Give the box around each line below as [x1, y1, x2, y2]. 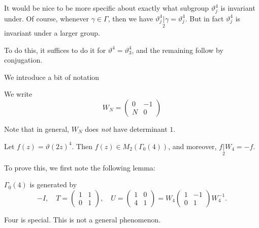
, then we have [108, 13, 153, 23]
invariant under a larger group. [4, 27, 100, 38]
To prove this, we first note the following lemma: [4, 162, 155, 173]
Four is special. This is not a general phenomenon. [4, 214, 161, 224]
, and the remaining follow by [132, 44, 223, 55]
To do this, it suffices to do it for [4, 44, 106, 55]
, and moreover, [168, 140, 217, 151]
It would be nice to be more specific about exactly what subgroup [4, 3, 209, 13]
